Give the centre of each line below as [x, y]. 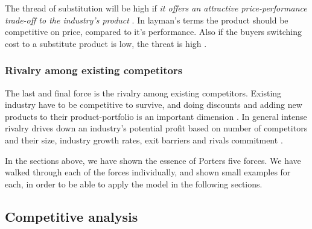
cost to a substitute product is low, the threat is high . [106, 43]
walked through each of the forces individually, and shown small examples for [148, 172]
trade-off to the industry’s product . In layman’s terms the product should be [147, 20]
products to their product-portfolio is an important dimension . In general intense [156, 116]
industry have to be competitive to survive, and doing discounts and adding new [154, 105]
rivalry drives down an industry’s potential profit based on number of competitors [156, 128]
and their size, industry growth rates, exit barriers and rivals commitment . [144, 140]
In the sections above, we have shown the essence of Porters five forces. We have [153, 160]
